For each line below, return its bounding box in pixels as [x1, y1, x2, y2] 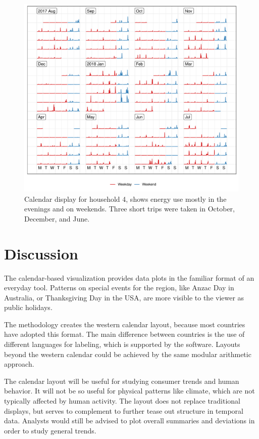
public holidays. [4, 302, 53, 313]
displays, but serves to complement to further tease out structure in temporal [4, 405, 243, 416]
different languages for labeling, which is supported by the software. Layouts [4, 339, 240, 349]
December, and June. [24, 213, 90, 224]
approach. [4, 359, 34, 369]
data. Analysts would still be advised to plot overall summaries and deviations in [4, 415, 255, 426]
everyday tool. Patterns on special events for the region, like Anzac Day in [4, 282, 234, 293]
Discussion [4, 243, 78, 264]
